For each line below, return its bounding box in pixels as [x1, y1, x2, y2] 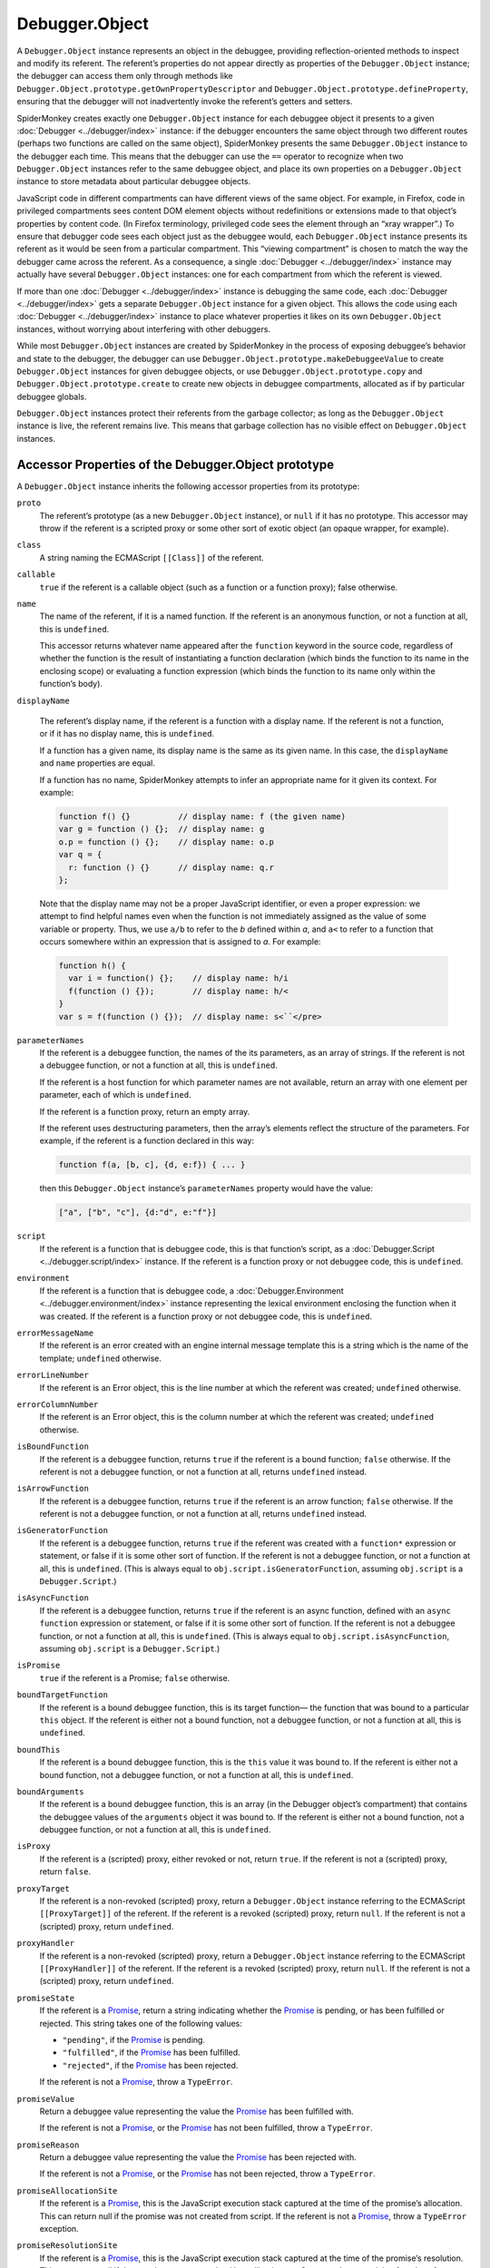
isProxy [16, 1842, 52, 1852]
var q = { [58, 849, 103, 860]
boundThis [16, 1745, 61, 1755]
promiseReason [16, 2139, 80, 2150]
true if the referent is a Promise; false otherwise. [39, 1672, 230, 1683]
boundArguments [16, 1786, 85, 1796]
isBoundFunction [16, 1442, 90, 1452]
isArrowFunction [16, 1483, 90, 1494]
